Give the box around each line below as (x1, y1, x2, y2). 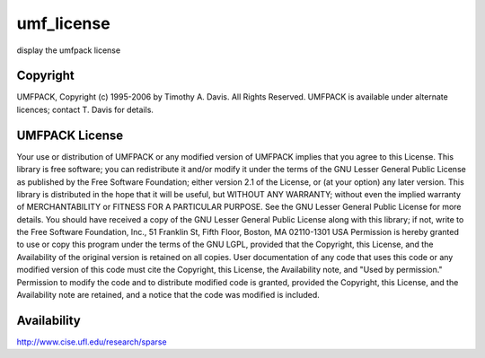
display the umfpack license (16, 45, 121, 56)
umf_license (16, 13, 111, 33)
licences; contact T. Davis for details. (16, 104, 154, 115)
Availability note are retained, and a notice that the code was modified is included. (16, 290, 321, 301)
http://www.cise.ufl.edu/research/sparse (16, 336, 167, 347)
